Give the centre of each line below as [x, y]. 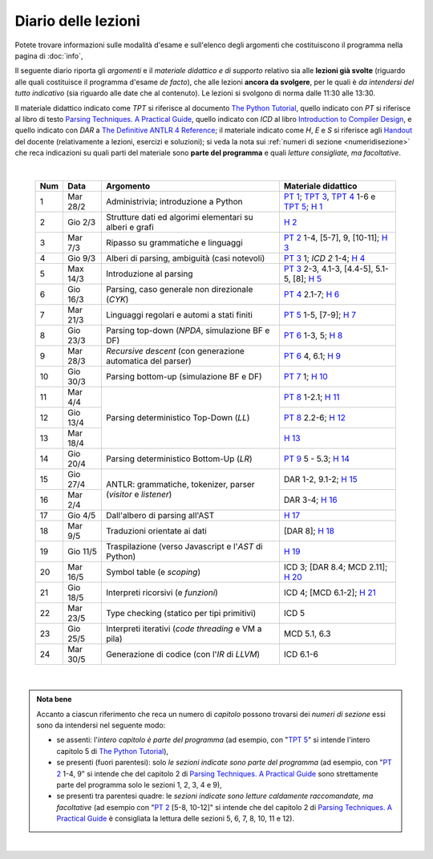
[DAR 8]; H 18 [309, 531]
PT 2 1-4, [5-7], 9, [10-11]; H [336, 237]
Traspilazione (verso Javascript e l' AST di [184, 546]
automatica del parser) [148, 361]
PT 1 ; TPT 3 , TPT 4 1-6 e [330, 197]
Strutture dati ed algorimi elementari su [179, 217]
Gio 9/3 [81, 258]
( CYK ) [117, 299]
